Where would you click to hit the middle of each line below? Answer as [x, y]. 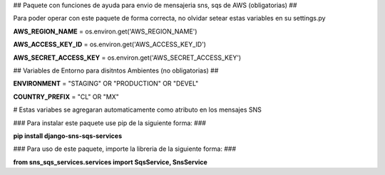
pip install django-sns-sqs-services [68, 136]
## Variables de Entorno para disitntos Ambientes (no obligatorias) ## [116, 70]
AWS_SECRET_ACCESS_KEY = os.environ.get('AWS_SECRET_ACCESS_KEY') [127, 58]
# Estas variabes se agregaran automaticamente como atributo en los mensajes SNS [137, 110]
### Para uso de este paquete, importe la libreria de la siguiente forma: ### [125, 149]
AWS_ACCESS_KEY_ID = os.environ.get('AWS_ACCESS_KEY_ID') [110, 44]
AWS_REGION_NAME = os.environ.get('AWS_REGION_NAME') [105, 31]
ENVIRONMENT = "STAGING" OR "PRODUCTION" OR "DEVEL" [106, 84]
